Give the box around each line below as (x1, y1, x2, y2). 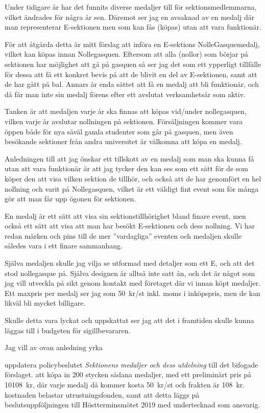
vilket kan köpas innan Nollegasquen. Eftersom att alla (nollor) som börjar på (5, 49, 249, 59)
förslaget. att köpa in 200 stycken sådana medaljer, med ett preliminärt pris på (5, 369, 252, 380)
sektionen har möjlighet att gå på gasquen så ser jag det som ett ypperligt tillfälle (5, 58, 261, 69)
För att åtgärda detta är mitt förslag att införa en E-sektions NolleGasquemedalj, (5, 38, 260, 49)
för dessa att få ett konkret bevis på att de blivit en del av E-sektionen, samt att (5, 68, 257, 79)
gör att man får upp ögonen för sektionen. (5, 193, 136, 204)
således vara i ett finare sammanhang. (5, 240, 123, 251)
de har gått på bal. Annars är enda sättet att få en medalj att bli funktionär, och (5, 79, 259, 89)
